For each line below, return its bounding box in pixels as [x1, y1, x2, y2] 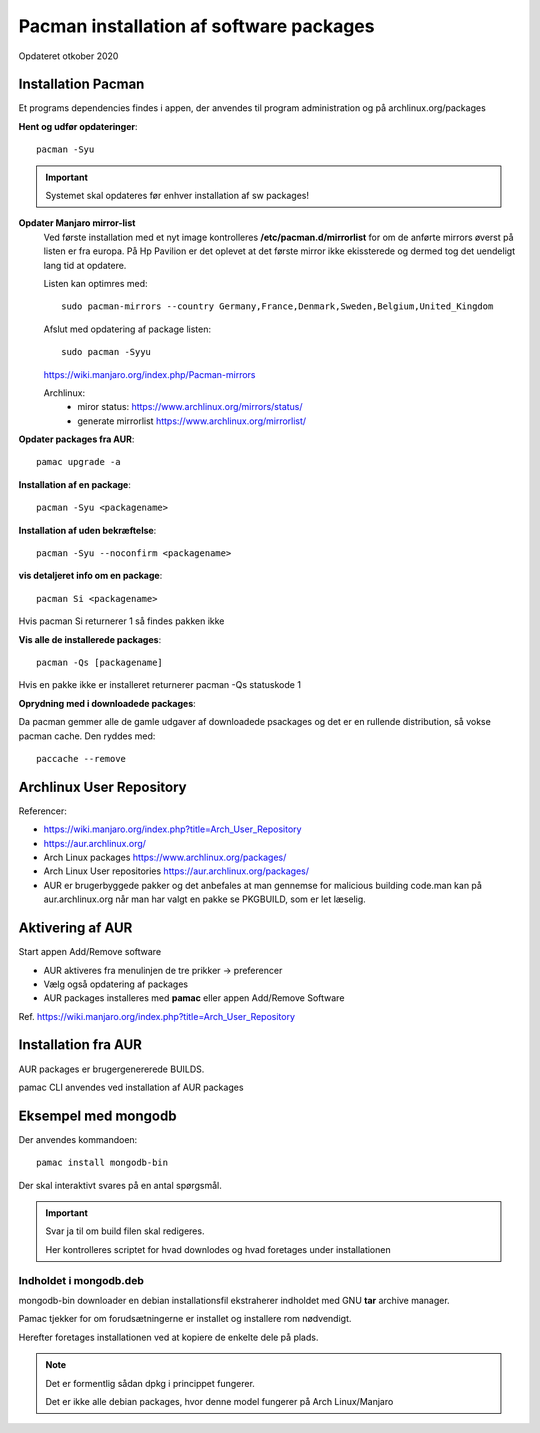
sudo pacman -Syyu [61, 346, 152, 358]
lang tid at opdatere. [43, 259, 127, 271]
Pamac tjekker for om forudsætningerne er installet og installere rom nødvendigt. [18, 1313, 352, 1325]
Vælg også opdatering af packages [43, 978, 189, 990]
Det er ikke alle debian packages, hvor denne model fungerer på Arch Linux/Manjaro [45, 1395, 394, 1407]
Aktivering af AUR [18, 920, 133, 937]
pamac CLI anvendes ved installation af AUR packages [18, 1081, 244, 1093]
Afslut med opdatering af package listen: [43, 323, 212, 335]
